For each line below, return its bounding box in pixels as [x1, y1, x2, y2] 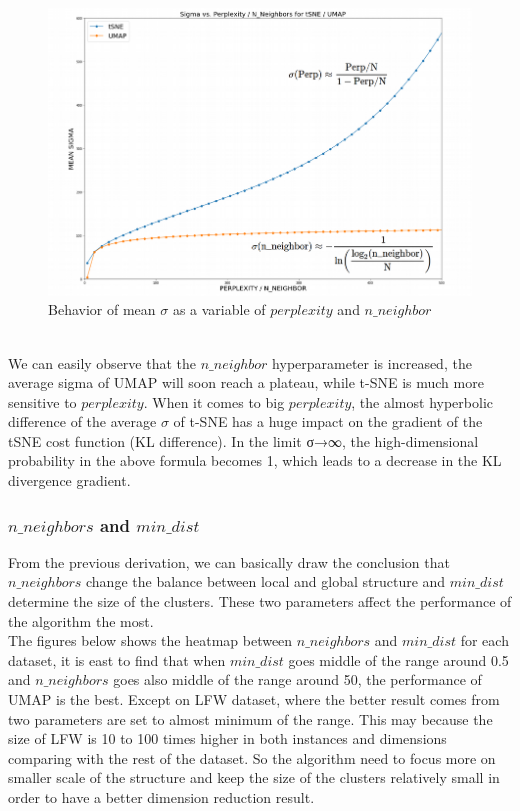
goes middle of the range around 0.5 [288, 649, 509, 670]
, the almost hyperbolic [351, 391, 493, 412]
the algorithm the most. [8, 610, 154, 631]
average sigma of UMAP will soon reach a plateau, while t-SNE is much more [8, 372, 484, 393]
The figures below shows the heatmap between [8, 630, 293, 651]
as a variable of [172, 299, 266, 320]
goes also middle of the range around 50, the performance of [113, 669, 482, 690]
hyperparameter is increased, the [272, 352, 472, 373]
